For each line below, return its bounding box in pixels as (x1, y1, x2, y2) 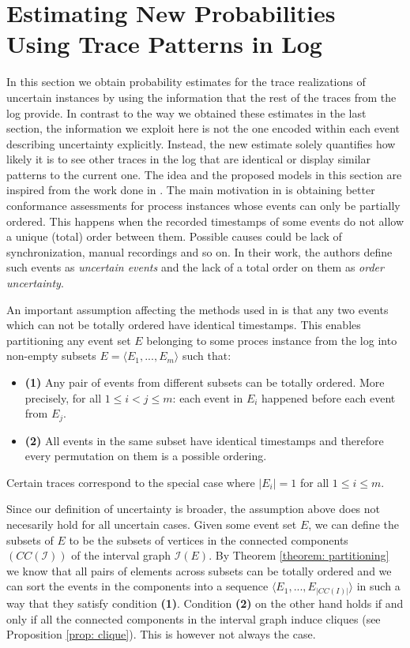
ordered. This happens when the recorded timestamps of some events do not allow (6, 212, 404, 229)
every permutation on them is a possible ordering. (24, 448, 267, 464)
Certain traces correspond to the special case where (6, 474, 255, 490)
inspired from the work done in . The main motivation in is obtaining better (6, 182, 375, 198)
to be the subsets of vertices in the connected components (69, 531, 348, 548)
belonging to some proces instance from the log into (146, 331, 397, 348)
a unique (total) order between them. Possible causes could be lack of (6, 228, 342, 245)
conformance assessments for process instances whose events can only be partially (6, 197, 401, 214)
